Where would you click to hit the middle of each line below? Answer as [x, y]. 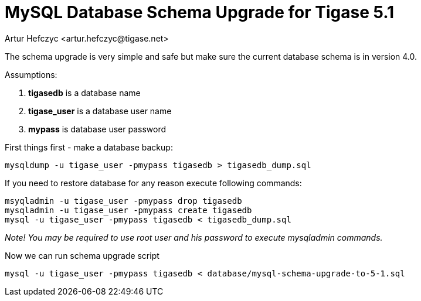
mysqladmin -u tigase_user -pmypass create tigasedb [128, 210]
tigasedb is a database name [84, 93]
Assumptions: [31, 74]
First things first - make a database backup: [89, 147]
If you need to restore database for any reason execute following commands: [153, 183]
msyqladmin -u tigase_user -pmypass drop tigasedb [123, 201]
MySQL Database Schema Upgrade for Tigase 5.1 [200, 12]
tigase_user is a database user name [100, 111]
